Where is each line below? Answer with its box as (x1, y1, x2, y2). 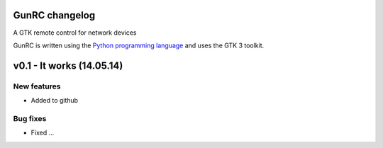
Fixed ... (30, 128, 55, 137)
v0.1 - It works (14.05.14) (13, 59, 123, 72)
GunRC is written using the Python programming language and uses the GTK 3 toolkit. (13, 41, 265, 50)
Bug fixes (13, 113, 47, 123)
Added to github (30, 96, 78, 105)
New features (13, 81, 61, 91)
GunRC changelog (13, 9, 96, 21)
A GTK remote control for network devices (13, 28, 137, 37)
